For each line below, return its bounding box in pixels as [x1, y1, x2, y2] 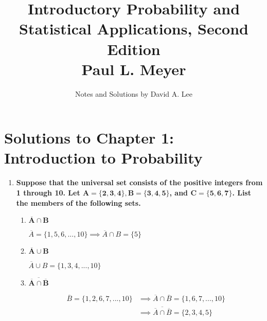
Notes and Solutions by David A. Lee [75, 88, 193, 99]
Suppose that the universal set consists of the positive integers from [16, 177, 263, 188]
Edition [107, 38, 161, 59]
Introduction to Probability [4, 147, 203, 168]
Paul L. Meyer [81, 58, 186, 79]
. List [232, 187, 251, 198]
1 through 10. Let [16, 187, 80, 198]
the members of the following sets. [16, 197, 141, 208]
